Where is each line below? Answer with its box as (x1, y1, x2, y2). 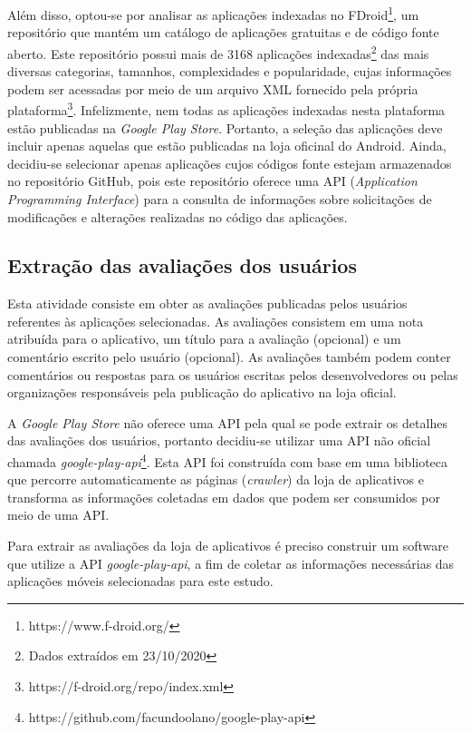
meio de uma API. (7, 505, 110, 524)
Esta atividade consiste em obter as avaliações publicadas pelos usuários (7, 294, 408, 313)
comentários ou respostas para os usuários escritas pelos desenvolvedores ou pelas (7, 365, 458, 384)
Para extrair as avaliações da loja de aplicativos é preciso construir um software (7, 536, 449, 555)
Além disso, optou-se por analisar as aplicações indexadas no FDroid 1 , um (7, 3, 419, 24)
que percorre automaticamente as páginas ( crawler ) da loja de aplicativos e (7, 470, 425, 489)
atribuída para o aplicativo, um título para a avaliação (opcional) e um (7, 329, 401, 348)
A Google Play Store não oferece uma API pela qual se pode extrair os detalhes (7, 413, 447, 432)
